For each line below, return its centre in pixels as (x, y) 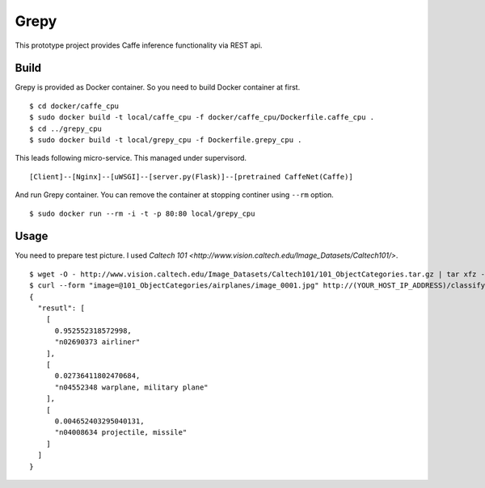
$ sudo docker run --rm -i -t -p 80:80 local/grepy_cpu (142, 213)
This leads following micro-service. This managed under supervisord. (131, 158)
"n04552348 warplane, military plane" (132, 387)
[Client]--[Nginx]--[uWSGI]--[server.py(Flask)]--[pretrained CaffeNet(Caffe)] (191, 177)
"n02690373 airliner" (97, 342)
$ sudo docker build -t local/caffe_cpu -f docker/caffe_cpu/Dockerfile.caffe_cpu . (202, 118)
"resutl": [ (61, 308)
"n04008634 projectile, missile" (121, 433)
